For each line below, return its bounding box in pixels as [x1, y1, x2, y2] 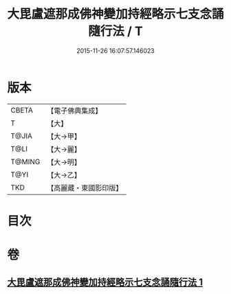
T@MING [10, 157, 41, 166]
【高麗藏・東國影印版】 [47, 183, 123, 192]
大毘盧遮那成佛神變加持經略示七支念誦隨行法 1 [7, 276, 203, 289]
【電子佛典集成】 [47, 106, 102, 115]
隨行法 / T [88, 23, 143, 39]
